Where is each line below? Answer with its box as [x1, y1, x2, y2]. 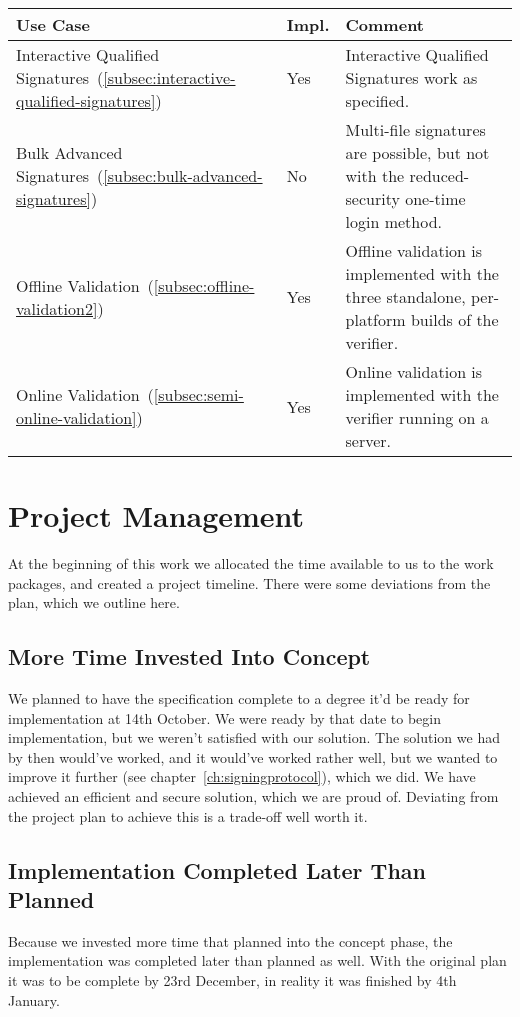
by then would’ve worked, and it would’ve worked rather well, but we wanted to [8, 746, 498, 767]
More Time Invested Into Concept [8, 641, 371, 672]
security [345, 187, 400, 210]
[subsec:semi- [153, 383, 244, 406]
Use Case [16, 13, 90, 36]
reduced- [409, 164, 470, 187]
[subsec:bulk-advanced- [103, 164, 263, 187]
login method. [345, 210, 443, 233]
